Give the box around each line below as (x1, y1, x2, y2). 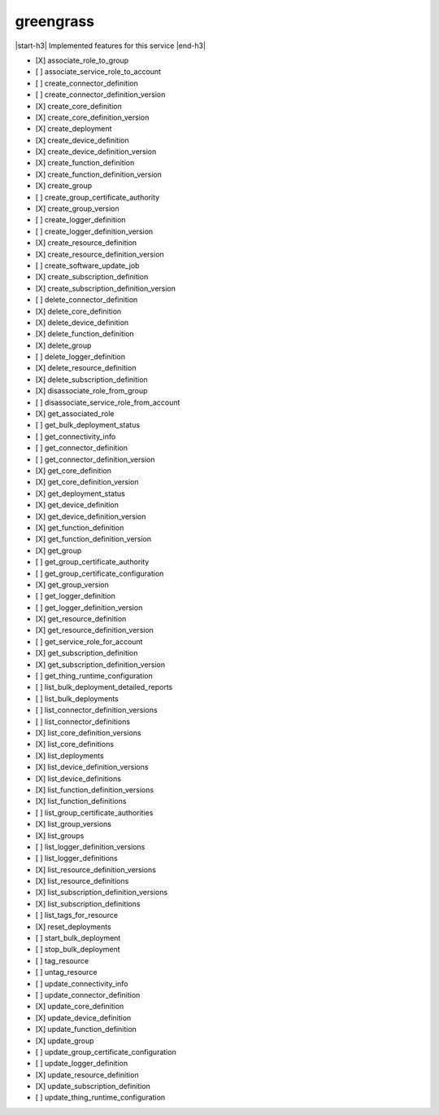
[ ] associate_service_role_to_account (35, 67, 162, 77)
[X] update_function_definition (35, 1025, 137, 1034)
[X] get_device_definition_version (35, 511, 146, 521)
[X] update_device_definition (35, 1012, 132, 1022)
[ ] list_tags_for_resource (35, 911, 118, 920)
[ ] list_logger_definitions (35, 854, 118, 863)
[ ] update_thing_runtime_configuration (35, 1092, 166, 1103)
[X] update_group (35, 1035, 94, 1046)
